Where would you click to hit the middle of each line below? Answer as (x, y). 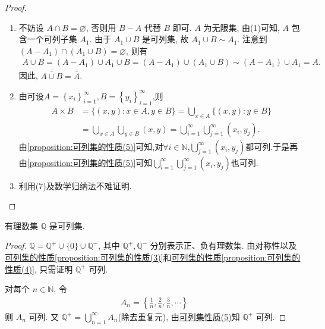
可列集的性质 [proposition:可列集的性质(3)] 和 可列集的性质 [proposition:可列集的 (153, 257)
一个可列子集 (52, 39)
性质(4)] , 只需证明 (39, 269)
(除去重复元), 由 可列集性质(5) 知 (179, 316)
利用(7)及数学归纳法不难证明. (75, 185)
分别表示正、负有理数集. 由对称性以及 (223, 245)
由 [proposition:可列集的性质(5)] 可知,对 (91, 146)
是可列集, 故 (165, 39)
